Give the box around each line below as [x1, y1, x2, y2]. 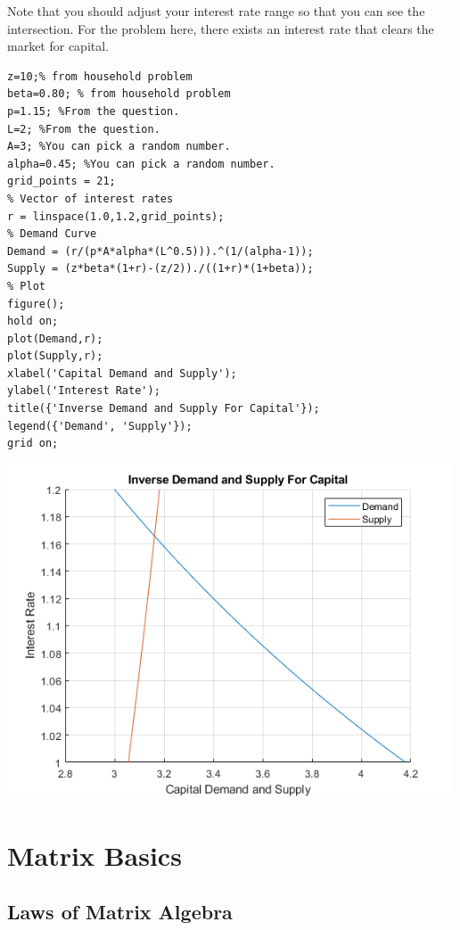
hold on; [7, 315, 59, 328]
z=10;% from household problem [7, 70, 193, 83]
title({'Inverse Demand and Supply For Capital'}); [7, 402, 320, 416]
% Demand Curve [7, 227, 97, 241]
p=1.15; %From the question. [7, 104, 180, 118]
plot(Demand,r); [7, 332, 103, 345]
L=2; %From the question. [7, 122, 160, 136]
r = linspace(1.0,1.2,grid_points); [7, 210, 225, 223]
